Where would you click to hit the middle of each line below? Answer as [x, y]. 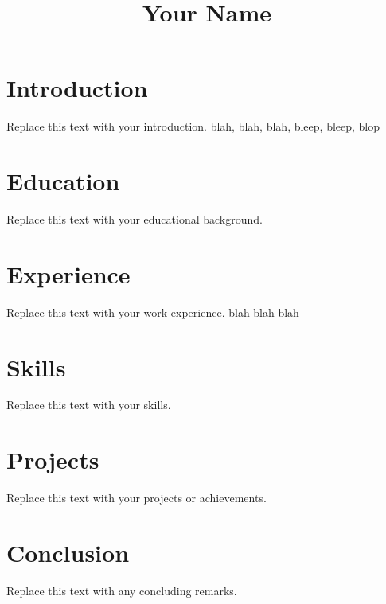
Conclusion [68, 552]
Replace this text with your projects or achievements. [136, 498]
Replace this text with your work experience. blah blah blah [153, 312]
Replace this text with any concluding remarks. [122, 590]
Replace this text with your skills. [89, 405]
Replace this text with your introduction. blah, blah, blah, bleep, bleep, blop [193, 126]
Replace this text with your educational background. [135, 219]
